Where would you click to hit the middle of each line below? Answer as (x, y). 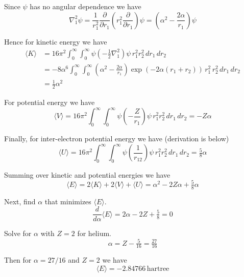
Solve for (18, 233)
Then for (18, 260)
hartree (158, 269)
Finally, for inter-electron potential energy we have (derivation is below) (117, 138)
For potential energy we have (50, 102)
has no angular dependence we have (86, 6)
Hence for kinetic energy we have (56, 42)
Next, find (20, 201)
